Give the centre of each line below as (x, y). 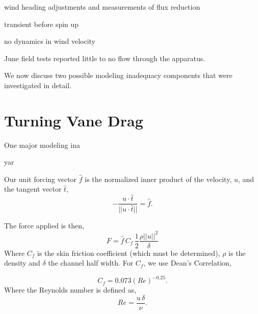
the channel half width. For (91, 263)
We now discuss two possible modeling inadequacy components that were (118, 75)
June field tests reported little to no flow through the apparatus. (105, 58)
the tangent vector (33, 189)
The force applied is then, (44, 226)
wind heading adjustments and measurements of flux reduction (102, 7)
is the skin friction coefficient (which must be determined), (129, 253)
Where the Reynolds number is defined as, (70, 290)
